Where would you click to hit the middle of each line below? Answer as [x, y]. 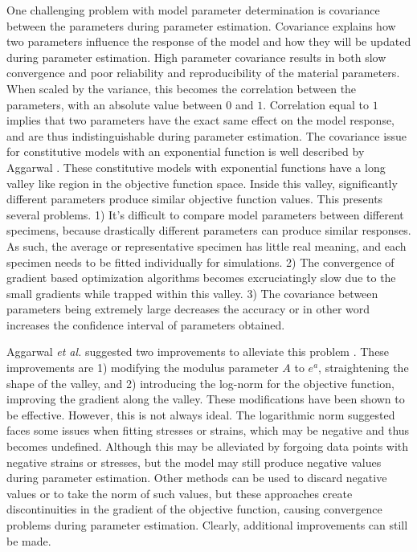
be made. [29, 540]
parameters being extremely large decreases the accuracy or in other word [188, 309]
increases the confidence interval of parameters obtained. [146, 324]
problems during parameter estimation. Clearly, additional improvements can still [207, 525]
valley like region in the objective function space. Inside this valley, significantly [202, 183]
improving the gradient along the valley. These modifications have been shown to [206, 399]
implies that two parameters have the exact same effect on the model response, [201, 120]
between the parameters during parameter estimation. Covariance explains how [201, 25]
